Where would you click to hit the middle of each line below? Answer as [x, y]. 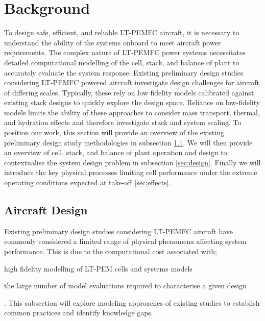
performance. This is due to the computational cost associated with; [111, 251]
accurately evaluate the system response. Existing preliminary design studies [124, 72]
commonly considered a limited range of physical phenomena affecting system [125, 241]
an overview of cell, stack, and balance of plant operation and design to [116, 152]
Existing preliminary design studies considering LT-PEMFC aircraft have [119, 231]
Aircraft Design [46, 210]
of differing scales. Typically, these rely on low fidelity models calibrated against [129, 92]
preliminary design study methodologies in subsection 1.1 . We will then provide [128, 142]
